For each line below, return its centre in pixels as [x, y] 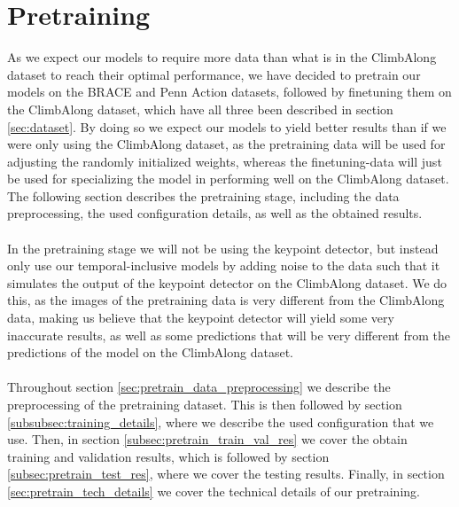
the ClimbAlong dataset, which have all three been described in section [200, 109]
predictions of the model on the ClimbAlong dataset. [150, 352]
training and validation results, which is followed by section [168, 456]
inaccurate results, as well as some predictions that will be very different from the [229, 335]
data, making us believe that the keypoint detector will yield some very [201, 318]
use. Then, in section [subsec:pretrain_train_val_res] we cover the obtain [207, 439]
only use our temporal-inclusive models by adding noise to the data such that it [224, 265]
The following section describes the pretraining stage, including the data [203, 195]
